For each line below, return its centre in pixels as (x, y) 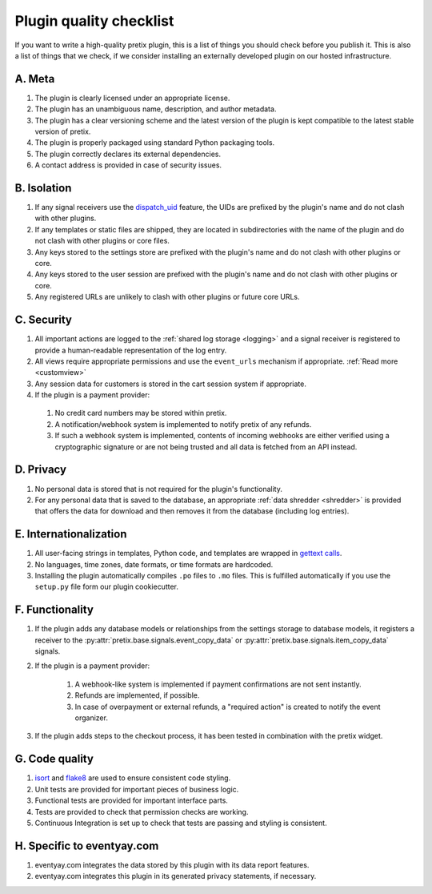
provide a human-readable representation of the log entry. (131, 350)
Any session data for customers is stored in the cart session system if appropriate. (171, 384)
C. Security (43, 320)
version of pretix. (63, 131)
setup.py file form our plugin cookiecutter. (107, 587)
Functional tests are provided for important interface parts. (131, 800)
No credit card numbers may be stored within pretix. (141, 413)
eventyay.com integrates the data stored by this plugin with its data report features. (172, 864)
